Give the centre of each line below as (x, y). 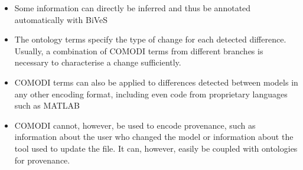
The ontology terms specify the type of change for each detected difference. (150, 39)
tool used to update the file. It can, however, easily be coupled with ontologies (156, 148)
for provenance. (42, 160)
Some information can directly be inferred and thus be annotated (133, 8)
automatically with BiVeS (61, 19)
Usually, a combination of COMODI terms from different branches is (139, 50)
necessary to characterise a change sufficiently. (98, 62)
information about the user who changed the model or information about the (154, 137)
